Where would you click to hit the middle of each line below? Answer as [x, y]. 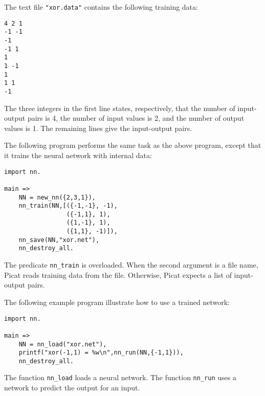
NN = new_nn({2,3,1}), [57, 197]
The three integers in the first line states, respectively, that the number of [120, 108]
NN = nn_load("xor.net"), [63, 344]
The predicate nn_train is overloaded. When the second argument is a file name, [131, 265]
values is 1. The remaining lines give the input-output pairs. [98, 128]
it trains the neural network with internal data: [78, 155]
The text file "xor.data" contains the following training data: [101, 7]
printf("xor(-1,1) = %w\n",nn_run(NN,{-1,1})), [101, 353]
